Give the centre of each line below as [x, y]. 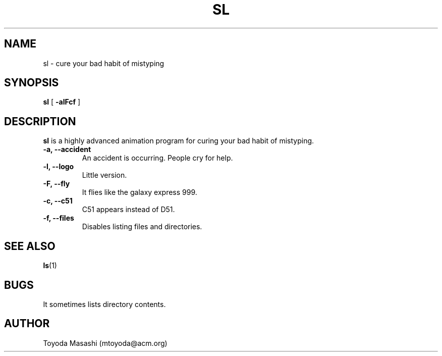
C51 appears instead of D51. [128, 210]
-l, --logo [59, 167]
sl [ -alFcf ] [62, 102]
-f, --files [59, 218]
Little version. [104, 175]
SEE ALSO [30, 246]
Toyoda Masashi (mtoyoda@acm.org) [105, 343]
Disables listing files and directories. [142, 227]
